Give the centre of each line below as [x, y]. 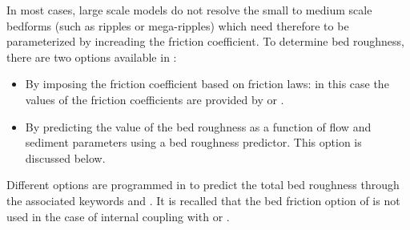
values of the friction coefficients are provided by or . [155, 99]
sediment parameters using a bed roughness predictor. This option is [193, 142]
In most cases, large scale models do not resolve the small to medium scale [189, 10]
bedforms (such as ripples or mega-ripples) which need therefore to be [178, 25]
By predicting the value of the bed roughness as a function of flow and [198, 126]
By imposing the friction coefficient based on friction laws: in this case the [207, 84]
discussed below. [65, 157]
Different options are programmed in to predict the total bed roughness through [203, 185]
